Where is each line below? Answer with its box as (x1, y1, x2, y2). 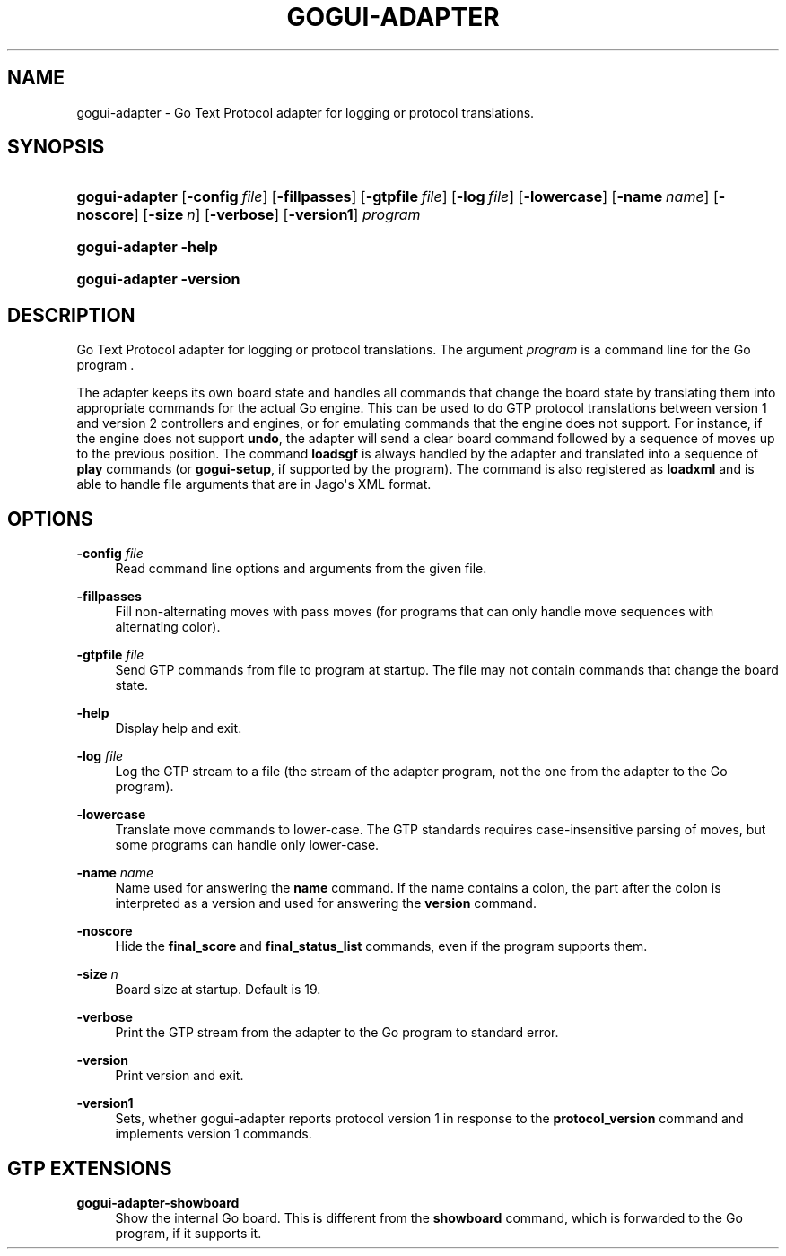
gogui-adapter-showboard (76, 1194, 240, 1210)
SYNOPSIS (7, 135, 105, 159)
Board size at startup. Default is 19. (115, 981, 321, 998)
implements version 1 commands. (115, 1126, 312, 1142)
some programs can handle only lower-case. (115, 837, 380, 853)
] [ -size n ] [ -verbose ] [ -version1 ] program (134, 205, 421, 224)
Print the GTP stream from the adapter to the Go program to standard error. (115, 1025, 559, 1041)
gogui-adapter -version (76, 270, 240, 289)
